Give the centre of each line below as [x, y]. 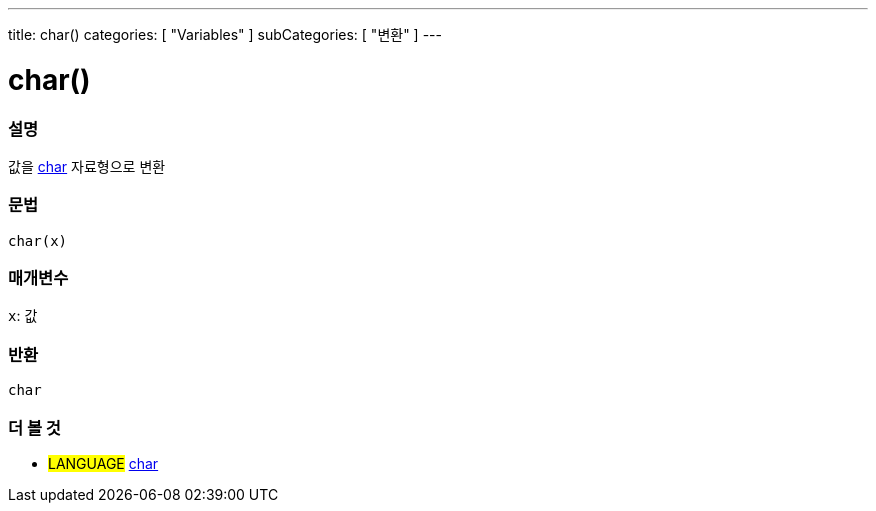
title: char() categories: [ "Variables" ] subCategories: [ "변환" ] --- [225, 34]
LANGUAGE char [103, 463]
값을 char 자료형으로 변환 [87, 166]
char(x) [38, 240]
